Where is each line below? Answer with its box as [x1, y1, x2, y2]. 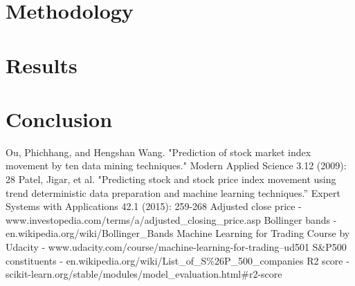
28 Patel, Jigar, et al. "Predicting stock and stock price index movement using [6, 172, 336, 187]
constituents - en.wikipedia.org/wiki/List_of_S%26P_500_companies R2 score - [6, 253, 349, 267]
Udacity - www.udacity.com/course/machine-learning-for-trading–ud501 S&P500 [6, 240, 347, 254]
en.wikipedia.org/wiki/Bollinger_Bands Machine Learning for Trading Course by [6, 226, 350, 240]
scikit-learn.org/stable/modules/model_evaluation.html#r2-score [6, 267, 282, 281]
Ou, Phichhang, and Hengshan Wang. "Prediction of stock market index [6, 144, 311, 159]
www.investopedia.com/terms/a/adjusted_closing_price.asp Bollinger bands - [6, 212, 337, 227]
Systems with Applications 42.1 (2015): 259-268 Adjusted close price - [6, 199, 302, 213]
